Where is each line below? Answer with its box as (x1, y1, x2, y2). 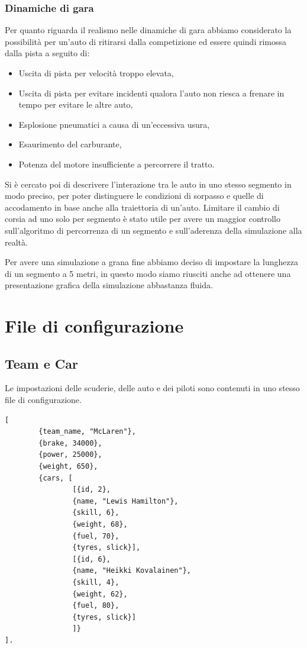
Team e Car (5, 354, 79, 372)
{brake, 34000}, (38, 439, 102, 447)
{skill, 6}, (72, 508, 119, 517)
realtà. (5, 236, 28, 248)
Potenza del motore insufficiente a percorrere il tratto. (18, 157, 215, 170)
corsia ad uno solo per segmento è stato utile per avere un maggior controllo (5, 212, 281, 225)
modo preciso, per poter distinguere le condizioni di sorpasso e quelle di (5, 189, 264, 202)
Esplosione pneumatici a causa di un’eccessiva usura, (18, 118, 210, 130)
